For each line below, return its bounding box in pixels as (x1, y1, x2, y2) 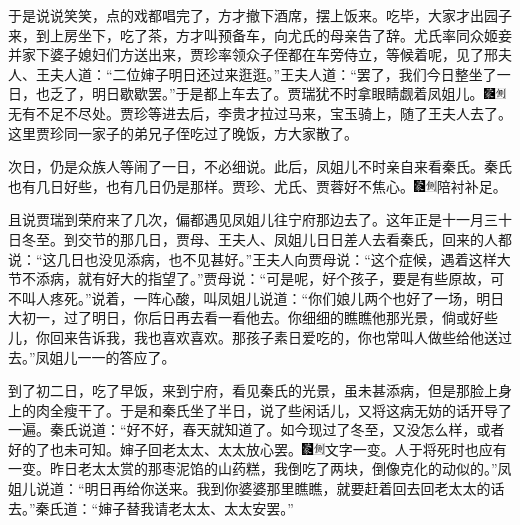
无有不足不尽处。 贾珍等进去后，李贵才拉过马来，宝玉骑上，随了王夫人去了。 (8, 102, 512, 123)
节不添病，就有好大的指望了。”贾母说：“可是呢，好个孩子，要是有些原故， (8, 268, 491, 289)
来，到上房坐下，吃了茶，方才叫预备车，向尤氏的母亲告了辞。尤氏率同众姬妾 (8, 24, 512, 45)
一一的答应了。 (77, 346, 176, 367)
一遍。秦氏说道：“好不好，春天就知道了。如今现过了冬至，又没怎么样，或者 (8, 419, 505, 440)
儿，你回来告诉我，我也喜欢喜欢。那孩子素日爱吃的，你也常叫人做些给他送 (8, 326, 498, 347)
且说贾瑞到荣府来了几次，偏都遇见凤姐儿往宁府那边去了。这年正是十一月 (8, 209, 484, 230)
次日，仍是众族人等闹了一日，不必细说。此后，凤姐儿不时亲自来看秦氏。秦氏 (8, 156, 512, 177)
